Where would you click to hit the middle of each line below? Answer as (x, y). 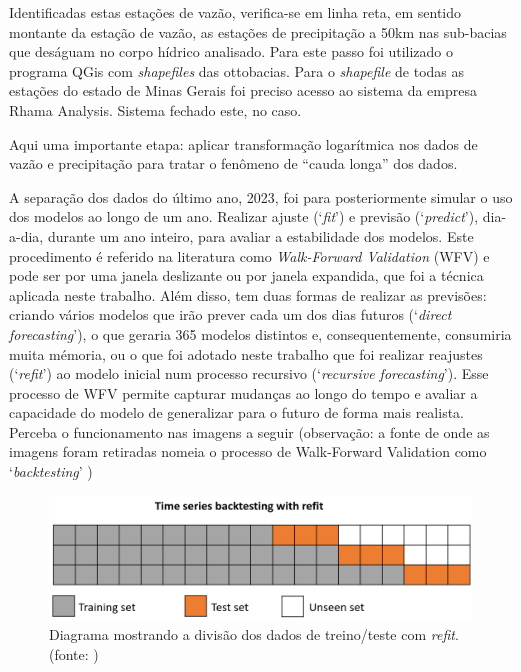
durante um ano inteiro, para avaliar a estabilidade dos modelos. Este (260, 235)
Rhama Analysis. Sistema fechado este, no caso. (155, 109)
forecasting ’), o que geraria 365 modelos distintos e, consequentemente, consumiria (260, 333)
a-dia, (26, 235)
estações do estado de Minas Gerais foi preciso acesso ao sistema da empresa (243, 90)
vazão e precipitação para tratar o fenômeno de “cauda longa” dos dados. (233, 163)
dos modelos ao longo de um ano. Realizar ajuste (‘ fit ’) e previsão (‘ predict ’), (244, 216)
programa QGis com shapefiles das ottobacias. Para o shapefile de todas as (237, 70)
